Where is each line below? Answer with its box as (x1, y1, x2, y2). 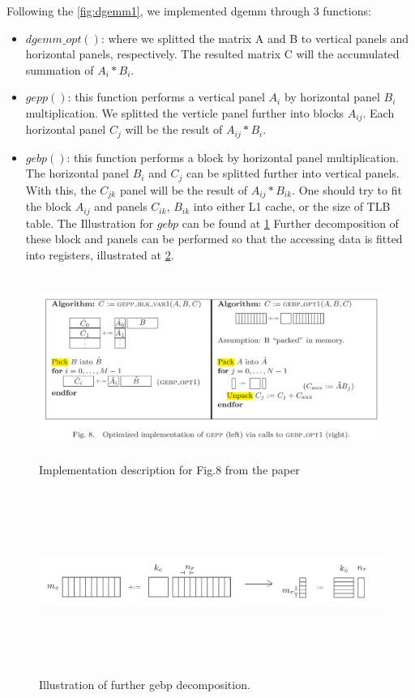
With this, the (25, 181, 96, 198)
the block (25, 198, 72, 215)
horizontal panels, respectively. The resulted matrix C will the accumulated (25, 45, 400, 62)
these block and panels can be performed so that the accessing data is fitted (25, 230, 403, 247)
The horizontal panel (25, 165, 130, 182)
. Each (362, 104, 395, 121)
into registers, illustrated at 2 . (25, 246, 174, 263)
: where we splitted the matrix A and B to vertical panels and (101, 29, 409, 46)
